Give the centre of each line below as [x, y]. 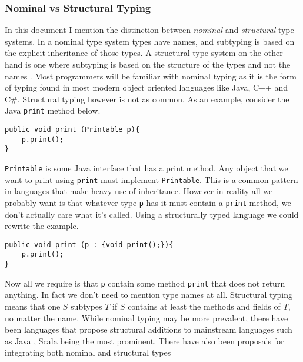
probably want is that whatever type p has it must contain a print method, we [148, 202]
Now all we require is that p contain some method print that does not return [145, 283]
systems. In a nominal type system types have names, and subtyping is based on [150, 41]
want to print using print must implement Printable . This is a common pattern [151, 179]
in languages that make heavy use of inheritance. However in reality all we [139, 191]
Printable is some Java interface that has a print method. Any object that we [146, 168]
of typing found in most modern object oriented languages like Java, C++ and [146, 87]
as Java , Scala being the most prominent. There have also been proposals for [144, 341]
